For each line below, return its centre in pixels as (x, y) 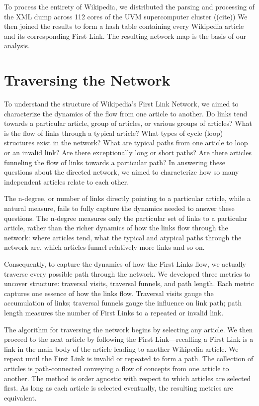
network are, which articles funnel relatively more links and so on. (104, 247)
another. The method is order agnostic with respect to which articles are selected (128, 378)
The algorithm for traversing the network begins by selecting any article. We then (129, 329)
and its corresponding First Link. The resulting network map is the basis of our (125, 36)
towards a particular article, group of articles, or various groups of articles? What (128, 123)
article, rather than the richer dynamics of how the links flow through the (116, 228)
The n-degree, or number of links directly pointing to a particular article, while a (127, 198)
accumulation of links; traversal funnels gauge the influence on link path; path (123, 303)
